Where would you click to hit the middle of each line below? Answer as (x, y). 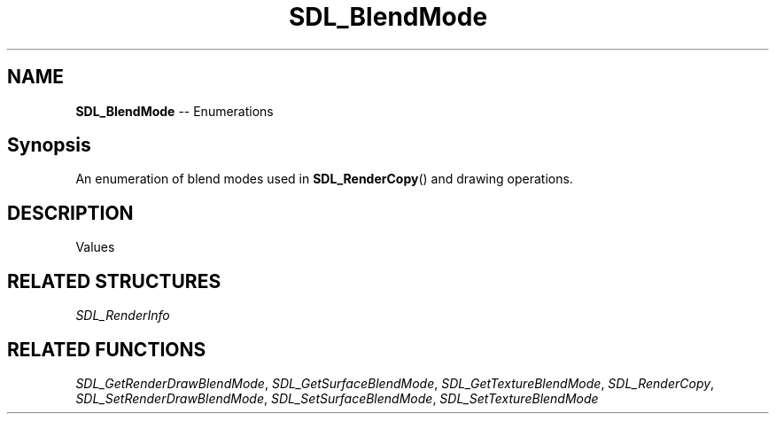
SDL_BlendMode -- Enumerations (175, 111)
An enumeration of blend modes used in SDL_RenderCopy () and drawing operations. (324, 179)
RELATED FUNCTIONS (107, 349)
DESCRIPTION (70, 213)
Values (95, 247)
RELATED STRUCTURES (114, 281)
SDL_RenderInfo (123, 316)
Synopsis (49, 145)
